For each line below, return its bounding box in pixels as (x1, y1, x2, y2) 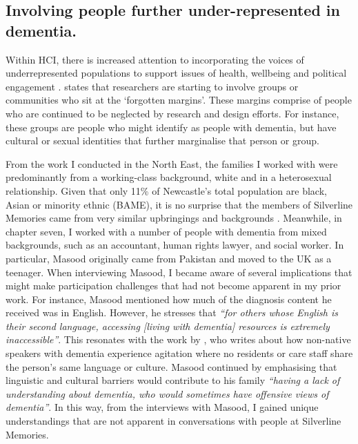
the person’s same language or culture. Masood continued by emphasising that (6, 359, 337, 374)
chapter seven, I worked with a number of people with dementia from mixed (6, 224, 327, 238)
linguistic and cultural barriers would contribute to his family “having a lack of (6, 373, 340, 387)
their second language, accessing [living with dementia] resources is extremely (6, 318, 330, 333)
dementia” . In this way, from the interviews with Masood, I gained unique (6, 400, 319, 414)
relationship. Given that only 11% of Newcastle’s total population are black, (6, 183, 327, 197)
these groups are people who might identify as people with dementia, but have (6, 119, 337, 134)
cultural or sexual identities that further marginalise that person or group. (6, 133, 319, 148)
